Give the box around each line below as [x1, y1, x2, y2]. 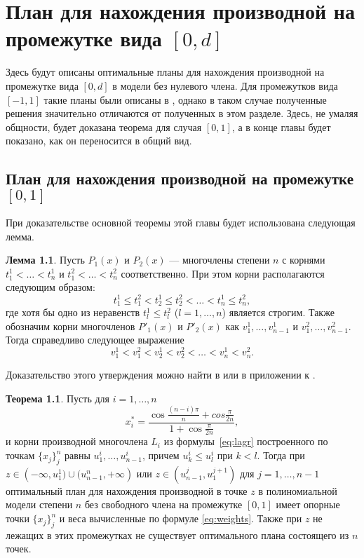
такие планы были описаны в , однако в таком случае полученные [43, 92, 327, 107]
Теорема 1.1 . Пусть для [6, 390, 109, 405]
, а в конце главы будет [231, 119, 331, 134]
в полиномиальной [258, 483, 337, 498]
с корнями [282, 252, 325, 267]
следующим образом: [6, 280, 95, 294]
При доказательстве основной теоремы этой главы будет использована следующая [6, 215, 356, 230]
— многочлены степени [169, 252, 270, 267]
